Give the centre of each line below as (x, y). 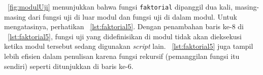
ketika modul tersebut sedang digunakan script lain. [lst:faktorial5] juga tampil (129, 46)
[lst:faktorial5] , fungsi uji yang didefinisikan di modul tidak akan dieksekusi (125, 36)
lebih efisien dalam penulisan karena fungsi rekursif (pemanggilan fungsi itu (122, 56)
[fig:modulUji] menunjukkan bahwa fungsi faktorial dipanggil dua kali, (120, 7)
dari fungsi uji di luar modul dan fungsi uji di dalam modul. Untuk (133, 16)
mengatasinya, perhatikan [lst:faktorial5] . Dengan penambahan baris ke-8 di (124, 26)
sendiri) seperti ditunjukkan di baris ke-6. (69, 66)
